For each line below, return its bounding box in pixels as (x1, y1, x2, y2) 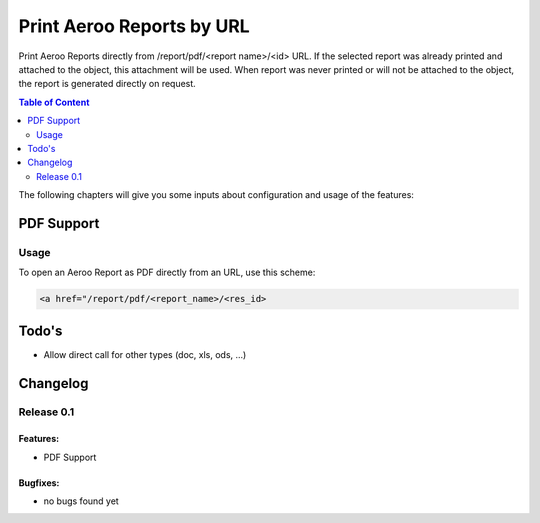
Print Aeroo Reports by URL (18, 15, 250, 37)
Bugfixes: (18, 476, 60, 489)
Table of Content (18, 96, 90, 108)
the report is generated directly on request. (18, 78, 197, 90)
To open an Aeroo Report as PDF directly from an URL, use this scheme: (18, 266, 316, 279)
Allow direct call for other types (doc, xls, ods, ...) (43, 348, 247, 360)
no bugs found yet (43, 495, 119, 507)
